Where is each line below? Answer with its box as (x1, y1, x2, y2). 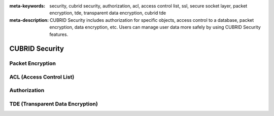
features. (49, 31, 68, 37)
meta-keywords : (9, 3, 46, 9)
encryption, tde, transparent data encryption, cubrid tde (49, 10, 166, 16)
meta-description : (9, 17, 49, 23)
